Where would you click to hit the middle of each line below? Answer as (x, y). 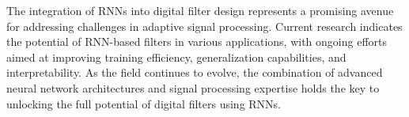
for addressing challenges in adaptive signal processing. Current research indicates (204, 26)
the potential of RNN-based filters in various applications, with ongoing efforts (197, 42)
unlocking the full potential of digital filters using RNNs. (144, 103)
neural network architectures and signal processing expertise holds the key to (193, 87)
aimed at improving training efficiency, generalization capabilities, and (176, 57)
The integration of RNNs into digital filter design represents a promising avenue (200, 10)
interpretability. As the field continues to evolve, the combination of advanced (195, 72)
